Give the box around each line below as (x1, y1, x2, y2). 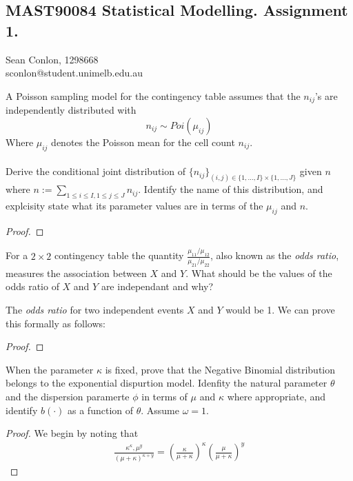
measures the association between (6, 265, 147, 280)
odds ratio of (6, 279, 59, 294)
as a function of (68, 402, 133, 417)
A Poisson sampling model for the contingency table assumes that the (6, 88, 301, 103)
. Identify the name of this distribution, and (138, 182, 323, 196)
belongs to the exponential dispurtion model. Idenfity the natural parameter (6, 376, 327, 390)
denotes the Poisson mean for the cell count (51, 134, 235, 149)
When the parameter (6, 362, 94, 376)
